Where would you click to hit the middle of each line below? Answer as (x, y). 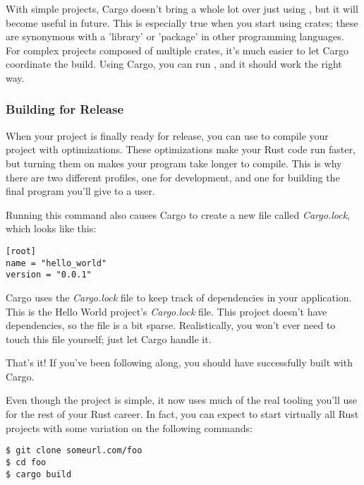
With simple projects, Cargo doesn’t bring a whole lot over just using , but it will (182, 8)
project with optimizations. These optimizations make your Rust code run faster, (181, 149)
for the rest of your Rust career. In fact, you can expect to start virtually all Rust (182, 414)
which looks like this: (51, 228)
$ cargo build (39, 474)
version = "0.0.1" (49, 275)
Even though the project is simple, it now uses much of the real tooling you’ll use (182, 400)
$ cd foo (26, 462)
